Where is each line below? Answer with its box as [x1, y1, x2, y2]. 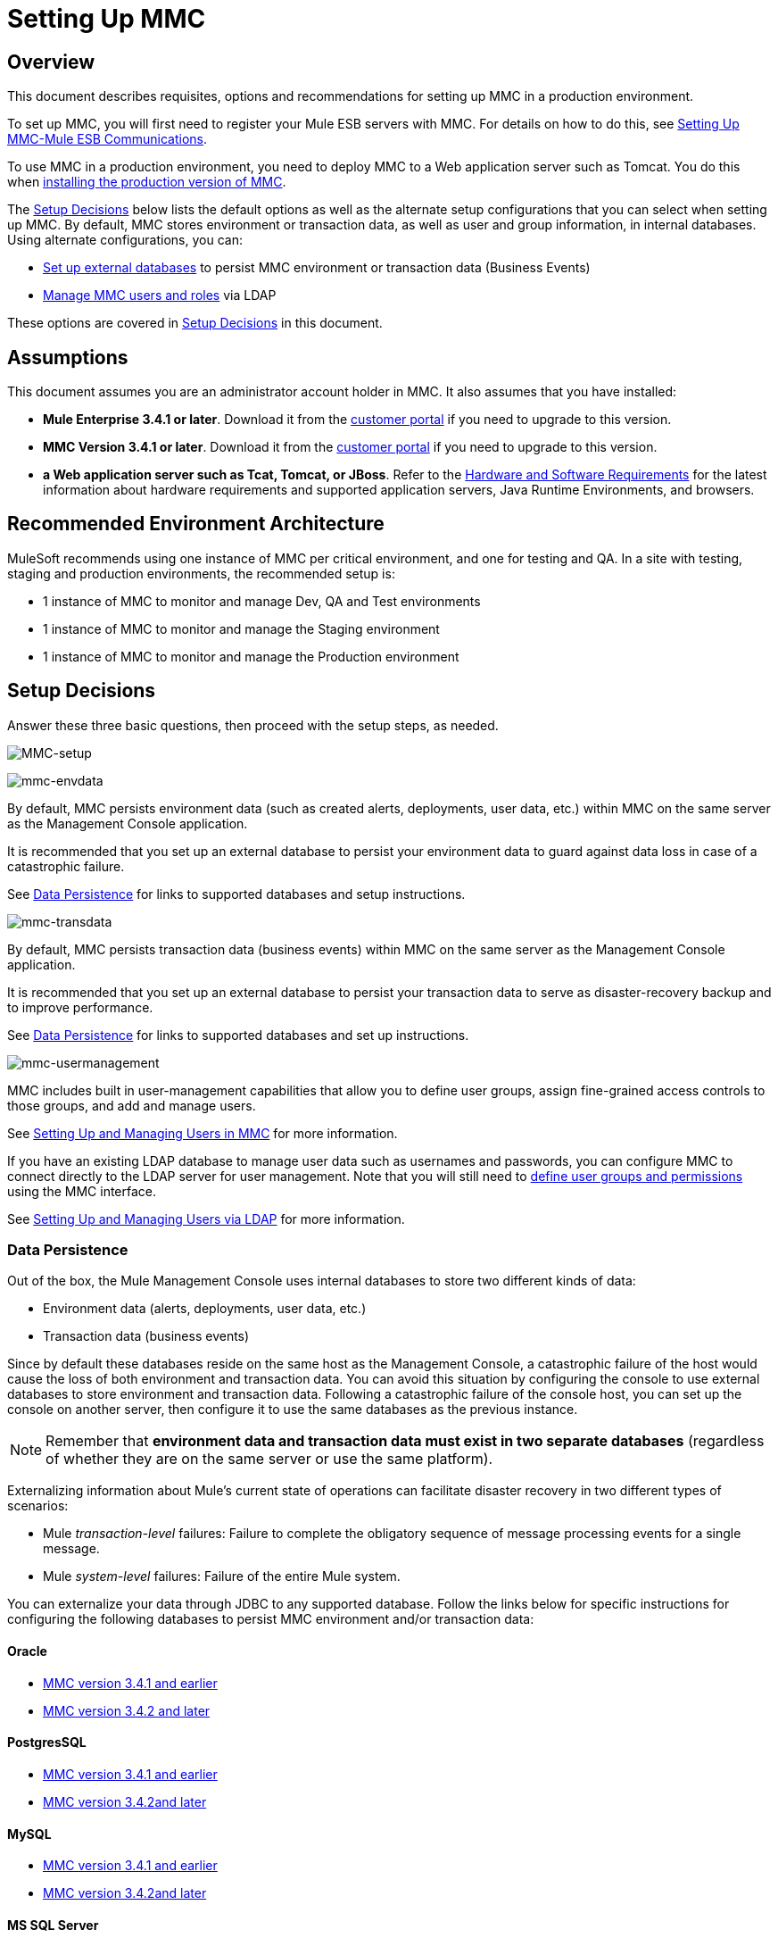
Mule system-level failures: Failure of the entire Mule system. [43, 1568, 401, 1585]
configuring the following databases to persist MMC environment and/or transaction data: [7, 1611, 534, 1627]
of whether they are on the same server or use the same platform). [46, 1450, 493, 1468]
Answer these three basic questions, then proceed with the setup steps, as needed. [7, 717, 499, 733]
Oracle [7, 1643, 47, 1659]
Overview [7, 50, 95, 73]
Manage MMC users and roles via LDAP [43, 287, 277, 304]
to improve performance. [7, 999, 153, 1015]
